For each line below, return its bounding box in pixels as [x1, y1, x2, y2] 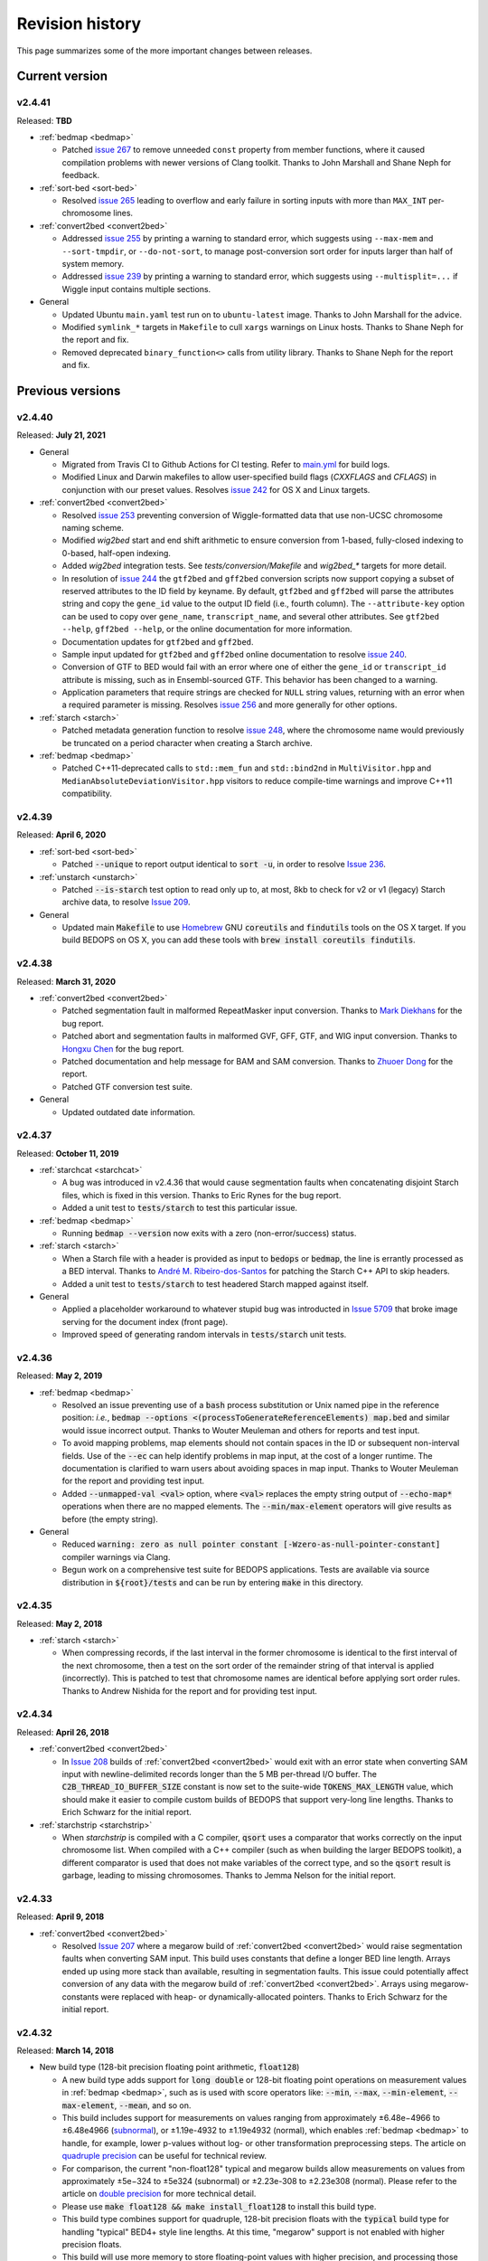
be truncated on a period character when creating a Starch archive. [61, 737, 314, 748]
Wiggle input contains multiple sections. [61, 283, 211, 294]
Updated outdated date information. [61, 1106, 196, 1117]
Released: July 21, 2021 [16, 430, 106, 440]
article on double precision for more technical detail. [61, 2189, 257, 2200]
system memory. [61, 259, 125, 269]
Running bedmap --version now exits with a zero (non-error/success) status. [61, 1228, 357, 1239]
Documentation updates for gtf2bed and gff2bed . [61, 636, 254, 647]
